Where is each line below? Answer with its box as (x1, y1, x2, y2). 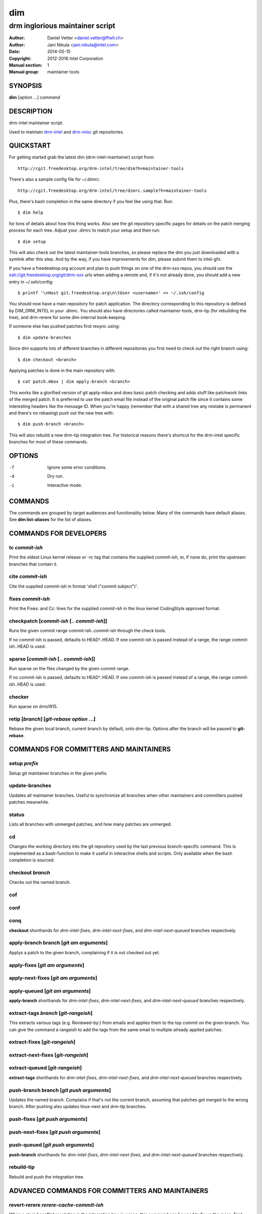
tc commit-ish (9, 544, 43, 551)
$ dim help (17, 210, 44, 216)
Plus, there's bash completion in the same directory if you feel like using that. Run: (9, 199, 173, 204)
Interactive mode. (47, 482, 82, 488)
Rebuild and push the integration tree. (9, 1174, 84, 1180)
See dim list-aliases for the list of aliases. (9, 517, 92, 523)
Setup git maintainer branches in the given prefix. (9, 770, 108, 776)
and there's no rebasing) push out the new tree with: (9, 410, 114, 416)
